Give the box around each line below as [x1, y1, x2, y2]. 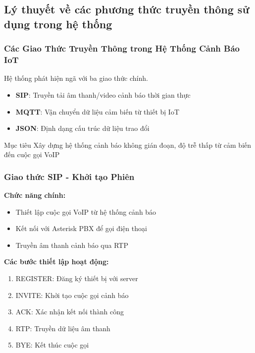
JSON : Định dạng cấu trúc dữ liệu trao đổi [15, 123, 150, 133]
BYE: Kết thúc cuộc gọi [15, 340, 89, 350]
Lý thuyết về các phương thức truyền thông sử [4, 1, 250, 17]
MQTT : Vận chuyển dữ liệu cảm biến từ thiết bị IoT [15, 106, 179, 117]
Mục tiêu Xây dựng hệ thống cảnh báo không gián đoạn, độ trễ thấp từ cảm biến [4, 139, 252, 150]
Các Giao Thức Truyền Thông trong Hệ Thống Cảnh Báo [4, 42, 240, 55]
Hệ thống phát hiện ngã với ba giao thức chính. [4, 73, 148, 83]
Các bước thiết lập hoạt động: [4, 256, 109, 267]
